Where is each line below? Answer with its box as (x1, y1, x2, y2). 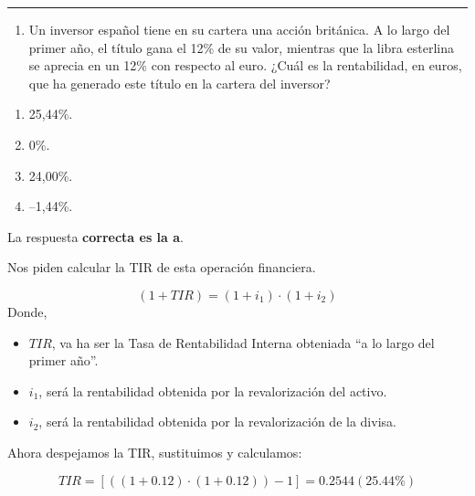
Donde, (7, 301, 47, 321)
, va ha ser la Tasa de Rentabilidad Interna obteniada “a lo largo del (51, 332, 435, 352)
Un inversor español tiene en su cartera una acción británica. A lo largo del (28, 20, 450, 38)
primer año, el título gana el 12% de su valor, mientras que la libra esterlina (28, 37, 454, 57)
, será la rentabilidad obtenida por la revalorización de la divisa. (38, 412, 396, 431)
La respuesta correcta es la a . (7, 227, 184, 246)
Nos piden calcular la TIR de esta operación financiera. (7, 258, 316, 277)
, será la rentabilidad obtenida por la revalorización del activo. (38, 381, 387, 400)
